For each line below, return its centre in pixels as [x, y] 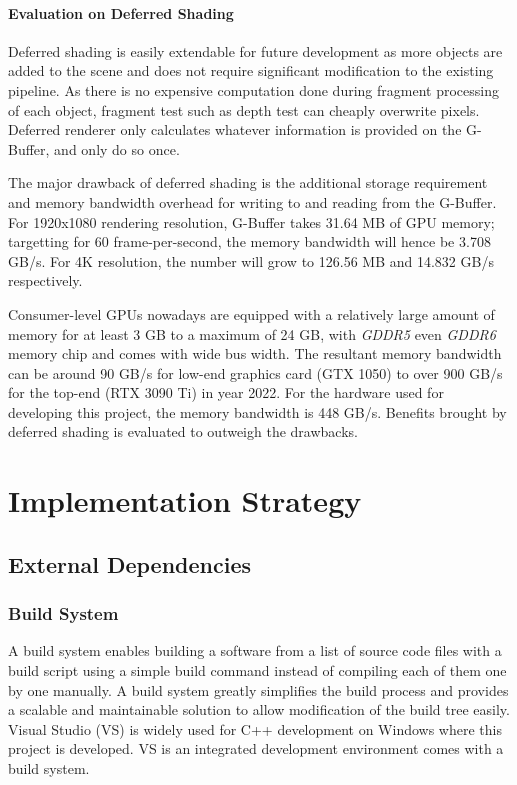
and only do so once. [117, 148]
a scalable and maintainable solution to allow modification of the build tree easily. [259, 709]
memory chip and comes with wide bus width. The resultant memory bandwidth [255, 353]
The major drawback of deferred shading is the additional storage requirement [248, 182]
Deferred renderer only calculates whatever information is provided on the [235, 129]
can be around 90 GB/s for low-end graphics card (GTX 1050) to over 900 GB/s [255, 372]
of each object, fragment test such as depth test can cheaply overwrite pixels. [244, 109]
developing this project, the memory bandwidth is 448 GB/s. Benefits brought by [257, 411]
